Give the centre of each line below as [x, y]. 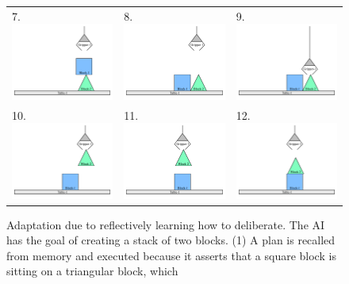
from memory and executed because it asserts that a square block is [171, 255]
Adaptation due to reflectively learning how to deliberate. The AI [166, 224]
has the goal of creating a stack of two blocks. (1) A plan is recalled [171, 240]
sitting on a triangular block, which [92, 271]
